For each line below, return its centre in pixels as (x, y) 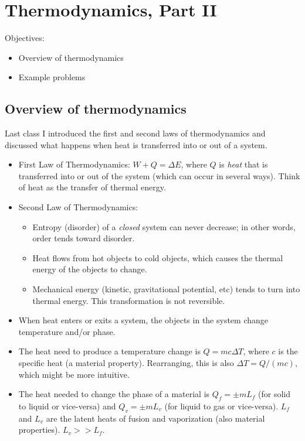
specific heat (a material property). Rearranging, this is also (126, 363)
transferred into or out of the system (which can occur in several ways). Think (159, 175)
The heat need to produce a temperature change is (109, 351)
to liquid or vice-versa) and (67, 406)
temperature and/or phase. (67, 331)
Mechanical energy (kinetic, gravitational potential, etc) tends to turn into (166, 289)
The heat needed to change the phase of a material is (114, 394)
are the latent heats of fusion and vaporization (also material (155, 418)
